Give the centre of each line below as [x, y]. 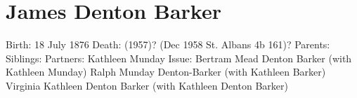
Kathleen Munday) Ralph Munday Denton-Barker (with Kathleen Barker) [166, 72]
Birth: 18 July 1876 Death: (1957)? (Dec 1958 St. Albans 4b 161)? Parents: [168, 44]
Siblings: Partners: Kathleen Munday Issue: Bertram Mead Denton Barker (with [179, 58]
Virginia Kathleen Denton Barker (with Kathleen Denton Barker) [147, 85]
